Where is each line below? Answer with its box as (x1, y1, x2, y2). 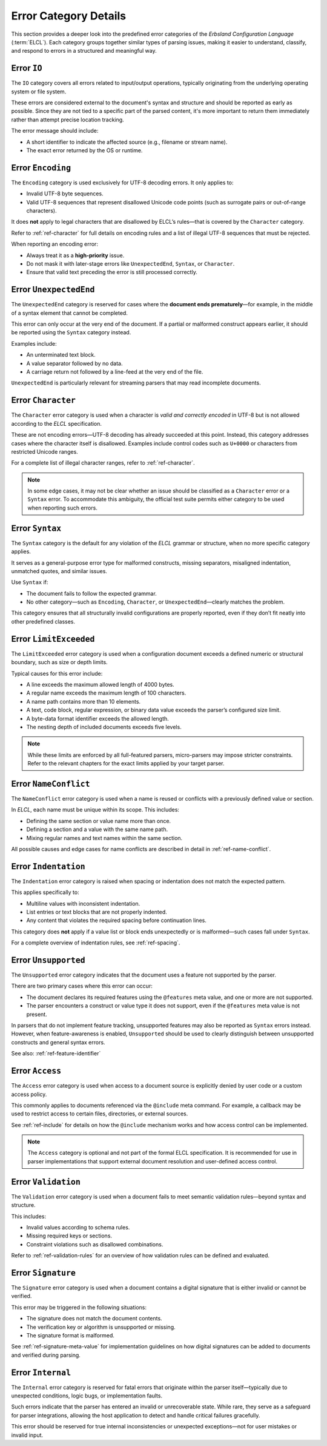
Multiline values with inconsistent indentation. (26, 900, 140, 907)
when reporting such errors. (27, 504, 98, 511)
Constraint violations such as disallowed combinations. (26, 1240, 163, 1248)
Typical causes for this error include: (11, 670, 103, 677)
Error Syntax (11, 523, 62, 533)
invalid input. (11, 1431, 44, 1439)
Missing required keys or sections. (26, 1232, 112, 1240)
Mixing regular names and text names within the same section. (26, 834, 183, 841)
